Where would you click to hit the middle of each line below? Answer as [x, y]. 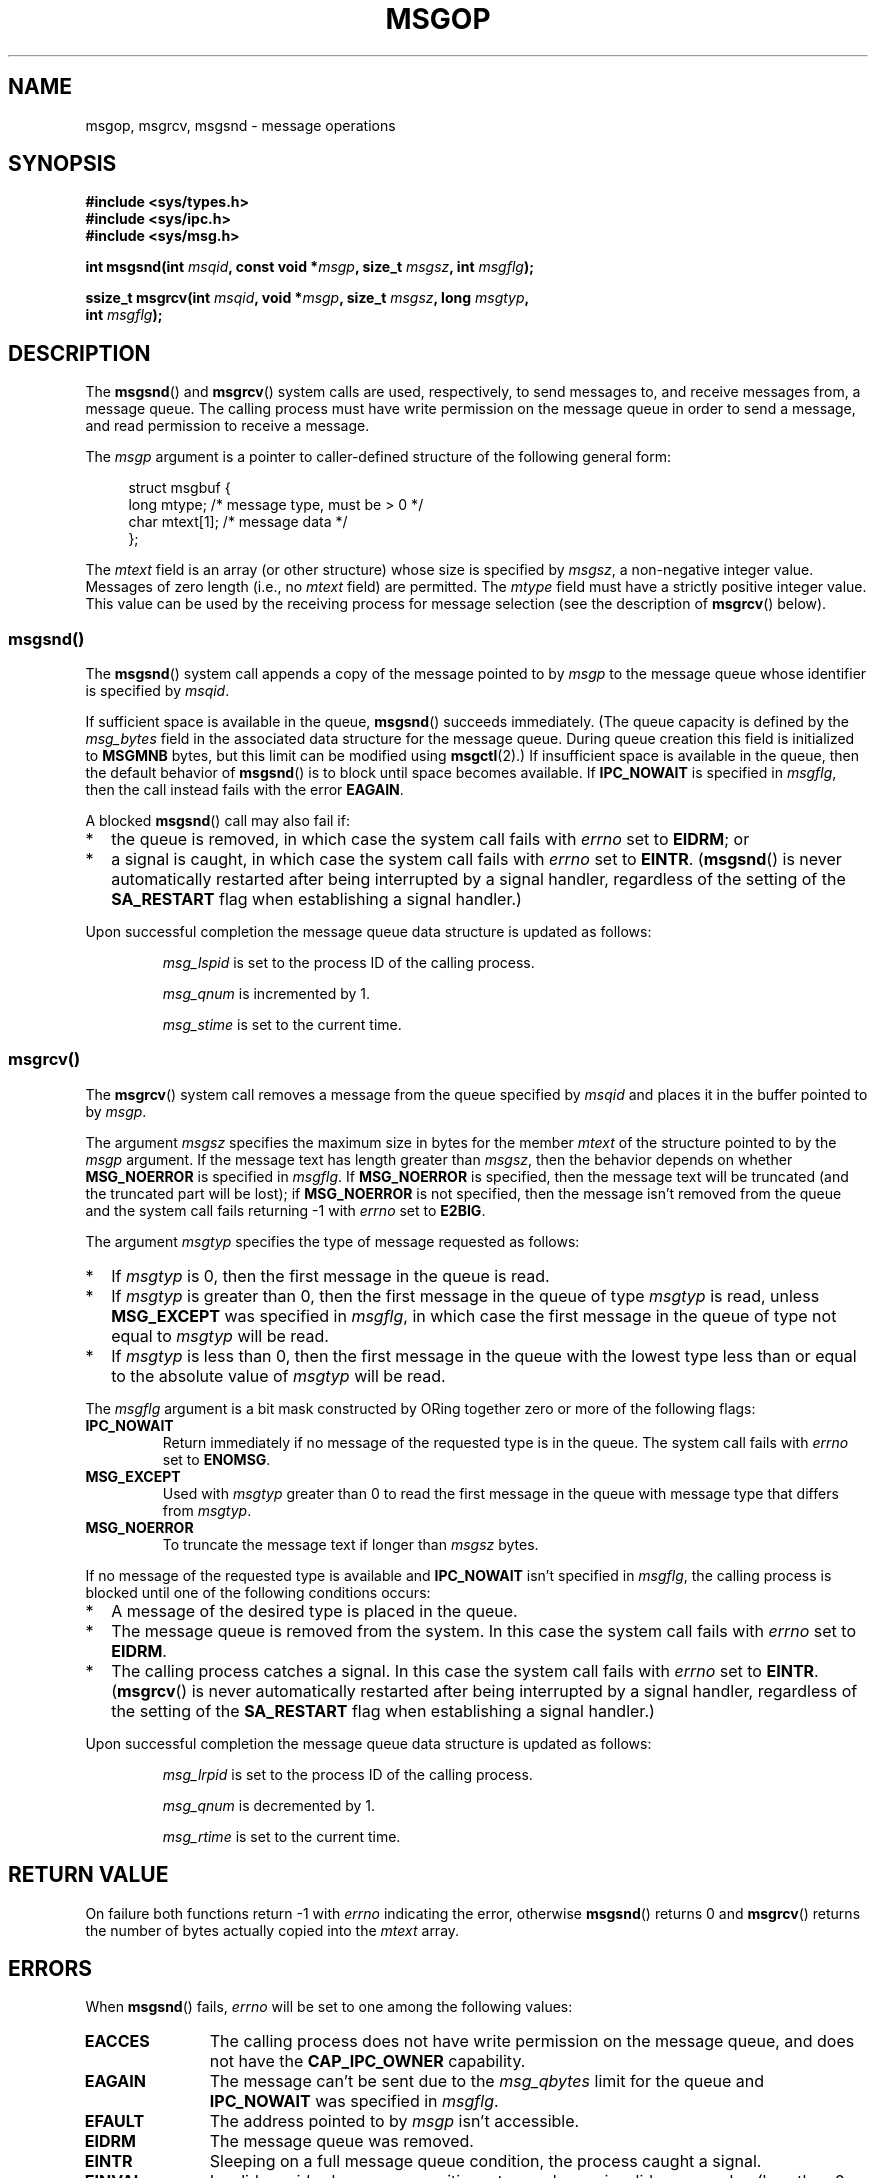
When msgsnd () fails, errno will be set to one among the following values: [329, 2007]
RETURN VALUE [88, 1875]
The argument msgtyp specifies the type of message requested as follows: [332, 1241]
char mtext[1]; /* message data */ [238, 522]
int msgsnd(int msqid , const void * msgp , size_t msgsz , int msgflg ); [309, 267]
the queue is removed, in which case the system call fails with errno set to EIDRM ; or [430, 839]
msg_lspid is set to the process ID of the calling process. [348, 963]
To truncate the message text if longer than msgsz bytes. [350, 1544]
